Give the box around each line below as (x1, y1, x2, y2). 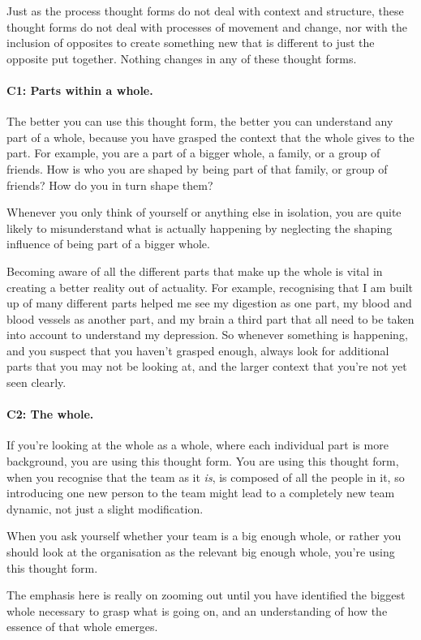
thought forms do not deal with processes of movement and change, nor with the (6, 18, 407, 35)
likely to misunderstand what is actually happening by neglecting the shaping (6, 219, 393, 236)
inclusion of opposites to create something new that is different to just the (6, 34, 375, 51)
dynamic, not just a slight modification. (6, 500, 204, 517)
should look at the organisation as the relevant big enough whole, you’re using (6, 543, 395, 561)
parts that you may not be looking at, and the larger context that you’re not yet (6, 358, 407, 375)
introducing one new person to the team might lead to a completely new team (6, 484, 395, 501)
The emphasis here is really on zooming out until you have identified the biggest (6, 586, 406, 603)
